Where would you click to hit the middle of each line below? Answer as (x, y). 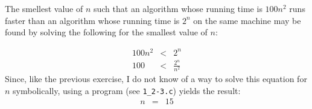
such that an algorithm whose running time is (178, 8)
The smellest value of (44, 8)
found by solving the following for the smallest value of (106, 32)
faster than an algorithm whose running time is (92, 20)
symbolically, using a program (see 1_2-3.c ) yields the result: (127, 90)
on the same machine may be (247, 20)
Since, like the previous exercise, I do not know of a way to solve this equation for (156, 79)
